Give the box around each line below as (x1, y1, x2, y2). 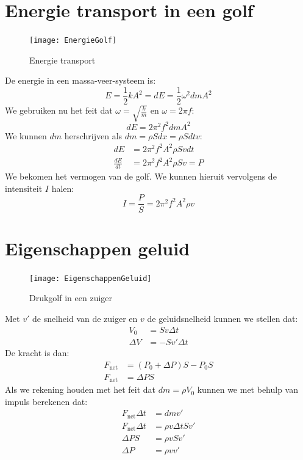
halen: (51, 181, 74, 194)
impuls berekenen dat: (5, 395, 88, 407)
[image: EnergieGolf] (29, 36, 117, 45)
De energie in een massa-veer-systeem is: (5, 74, 156, 87)
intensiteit (5, 181, 43, 194)
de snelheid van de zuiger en (32, 312, 138, 324)
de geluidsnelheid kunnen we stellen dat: (147, 312, 298, 324)
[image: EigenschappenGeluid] (29, 274, 152, 283)
